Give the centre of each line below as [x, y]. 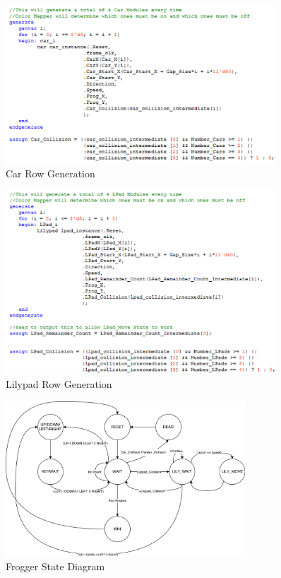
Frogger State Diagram [55, 566]
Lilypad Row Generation [59, 384]
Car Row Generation [50, 173]
